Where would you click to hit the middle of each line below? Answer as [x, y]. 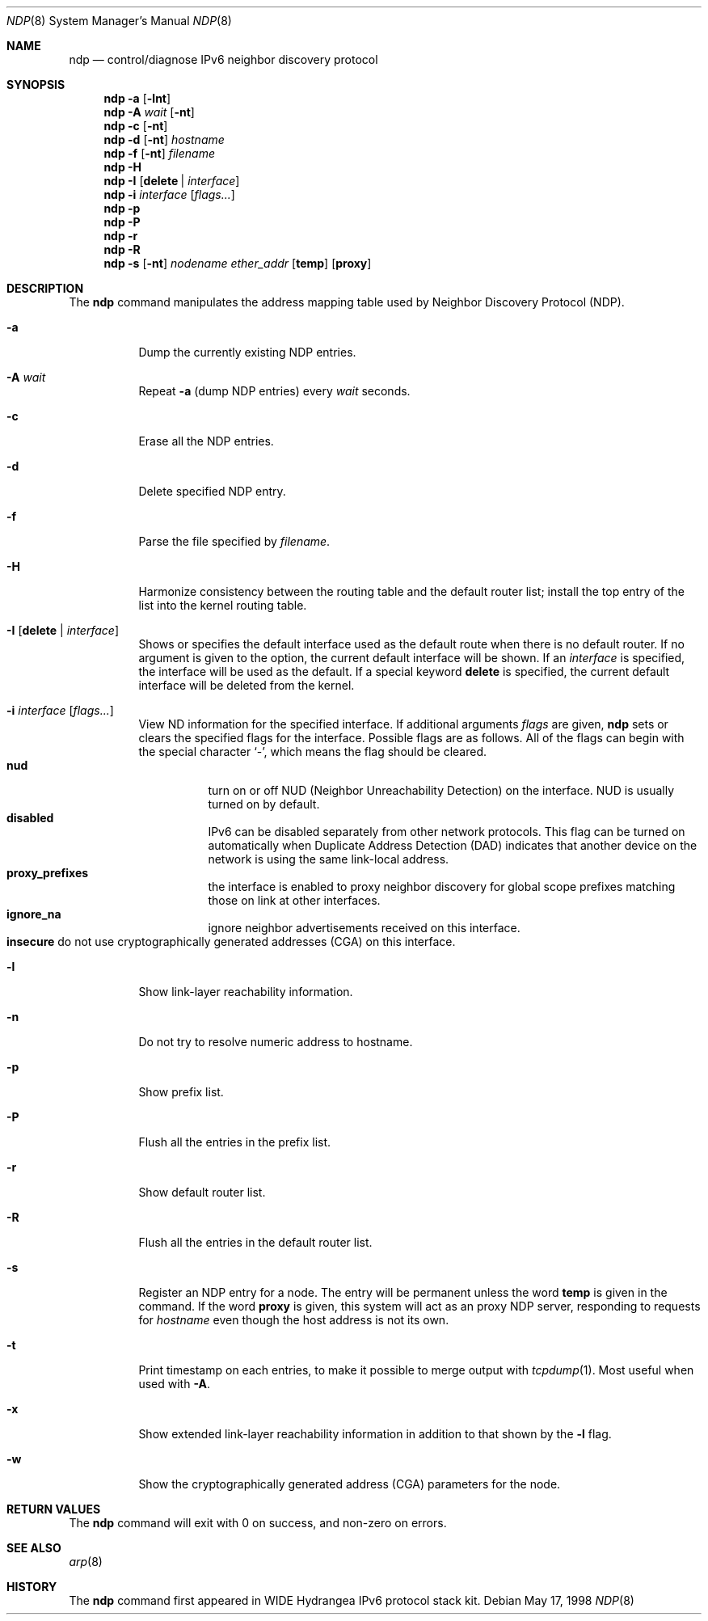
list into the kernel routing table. [223, 605]
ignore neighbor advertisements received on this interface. [364, 928]
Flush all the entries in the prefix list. [235, 1142]
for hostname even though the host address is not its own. [294, 1320]
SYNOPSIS [36, 84]
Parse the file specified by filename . [234, 541]
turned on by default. [264, 804]
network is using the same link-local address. [329, 859]
